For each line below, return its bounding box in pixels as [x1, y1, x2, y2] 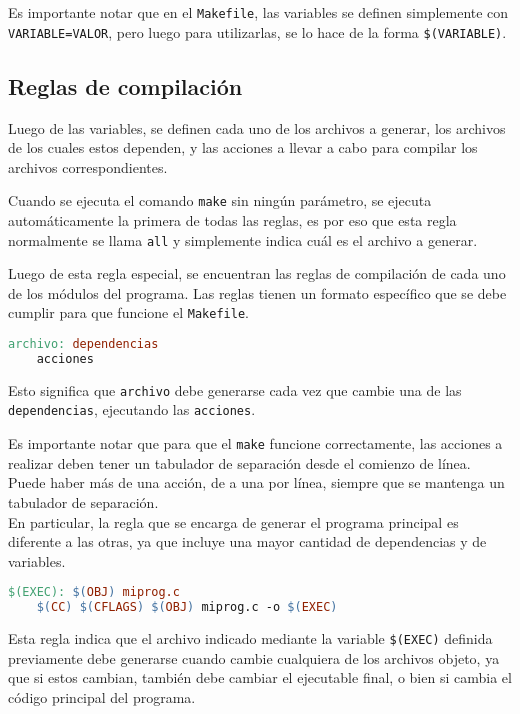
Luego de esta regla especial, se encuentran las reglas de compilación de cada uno [8, 263, 506, 284]
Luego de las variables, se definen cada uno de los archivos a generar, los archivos [8, 117, 506, 138]
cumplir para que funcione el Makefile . [8, 302, 249, 323]
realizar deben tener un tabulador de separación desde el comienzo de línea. [8, 452, 471, 473]
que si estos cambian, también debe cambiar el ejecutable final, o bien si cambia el [8, 667, 512, 688]
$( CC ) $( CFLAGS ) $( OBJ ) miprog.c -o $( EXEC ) [36, 600, 338, 615]
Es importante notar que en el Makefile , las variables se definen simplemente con [8, 2, 509, 22]
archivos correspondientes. [8, 156, 168, 177]
